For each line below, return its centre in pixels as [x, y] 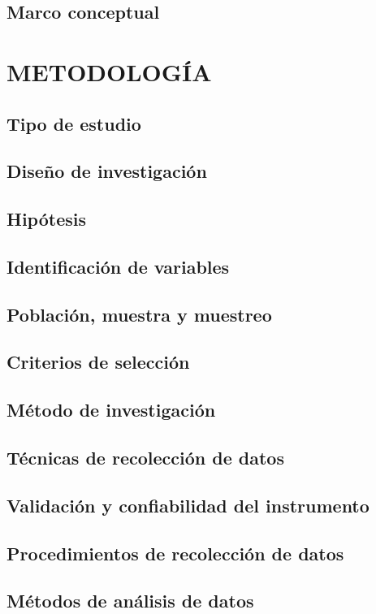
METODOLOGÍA [109, 71]
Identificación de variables [118, 266]
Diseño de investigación [107, 171]
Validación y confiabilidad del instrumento [188, 505]
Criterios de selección [98, 362]
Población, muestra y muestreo [139, 314]
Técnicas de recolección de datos [145, 458]
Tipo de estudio [74, 123]
